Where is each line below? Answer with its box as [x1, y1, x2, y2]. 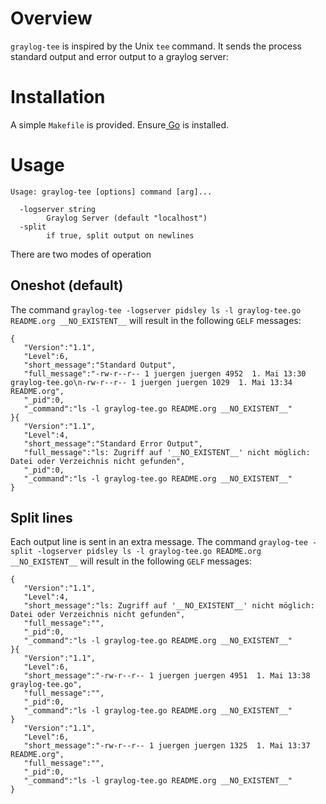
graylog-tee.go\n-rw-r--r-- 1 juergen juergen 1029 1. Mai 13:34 [10, 377, 293, 387]
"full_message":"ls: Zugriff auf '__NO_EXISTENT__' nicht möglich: [23, 447, 311, 457]
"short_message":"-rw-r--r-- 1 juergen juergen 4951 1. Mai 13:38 [23, 671, 311, 681]
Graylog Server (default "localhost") [46, 213, 208, 223]
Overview [10, 7, 93, 30]
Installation [10, 86, 106, 109]
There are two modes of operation [10, 248, 152, 260]
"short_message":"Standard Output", [23, 360, 177, 370]
